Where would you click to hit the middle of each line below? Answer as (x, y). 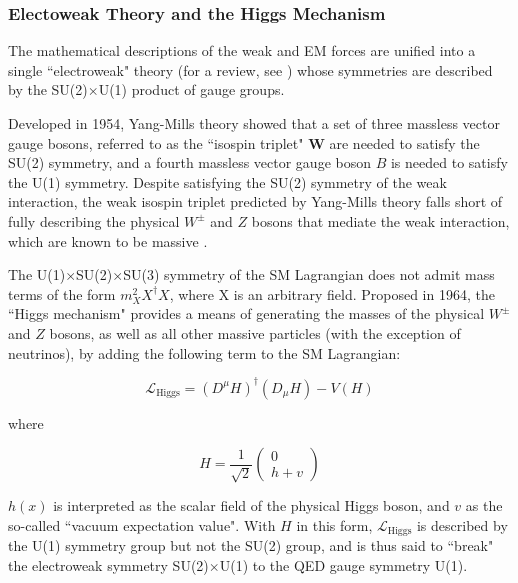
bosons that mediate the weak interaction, (380, 220)
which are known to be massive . (108, 240)
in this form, (334, 524)
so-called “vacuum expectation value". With (142, 524)
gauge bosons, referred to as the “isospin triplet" (156, 142)
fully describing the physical (94, 220)
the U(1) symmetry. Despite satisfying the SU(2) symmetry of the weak (227, 181)
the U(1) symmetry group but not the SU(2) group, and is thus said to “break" (251, 545)
